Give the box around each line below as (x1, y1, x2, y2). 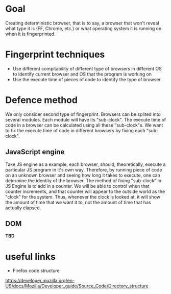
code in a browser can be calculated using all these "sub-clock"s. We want (5, 122, 163, 128)
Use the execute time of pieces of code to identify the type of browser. (12, 76, 162, 82)
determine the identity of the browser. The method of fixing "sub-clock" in (5, 177, 162, 184)
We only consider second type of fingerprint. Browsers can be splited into (5, 111, 161, 117)
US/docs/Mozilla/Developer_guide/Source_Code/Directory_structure (5, 283, 149, 289)
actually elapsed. (5, 205, 41, 211)
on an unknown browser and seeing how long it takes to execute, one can (5, 172, 161, 178)
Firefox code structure (12, 267, 60, 274)
